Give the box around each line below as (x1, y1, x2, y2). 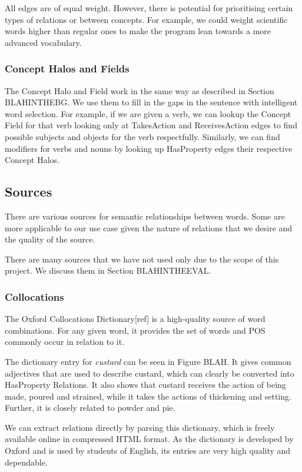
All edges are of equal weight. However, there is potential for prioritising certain (5, 2, 293, 14)
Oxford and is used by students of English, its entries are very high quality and (5, 444, 291, 457)
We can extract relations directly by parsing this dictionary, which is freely (5, 421, 275, 433)
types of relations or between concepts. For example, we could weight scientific (5, 13, 288, 25)
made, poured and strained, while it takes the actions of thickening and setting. (5, 390, 291, 402)
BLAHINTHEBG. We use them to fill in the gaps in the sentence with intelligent (5, 96, 298, 108)
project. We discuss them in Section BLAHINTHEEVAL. (5, 264, 211, 277)
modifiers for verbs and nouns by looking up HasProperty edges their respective (5, 142, 293, 154)
